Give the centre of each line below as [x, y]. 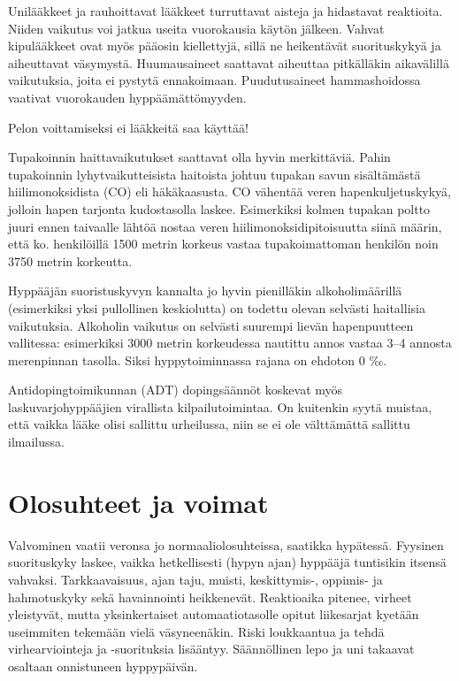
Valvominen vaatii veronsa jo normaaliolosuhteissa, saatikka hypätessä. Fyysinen [226, 544]
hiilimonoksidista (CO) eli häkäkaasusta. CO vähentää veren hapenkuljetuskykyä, [229, 191]
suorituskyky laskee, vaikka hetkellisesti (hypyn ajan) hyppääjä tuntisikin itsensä [227, 562]
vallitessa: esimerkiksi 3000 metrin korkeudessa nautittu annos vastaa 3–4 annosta [230, 343]
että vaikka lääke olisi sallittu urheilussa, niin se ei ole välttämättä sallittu [209, 424]
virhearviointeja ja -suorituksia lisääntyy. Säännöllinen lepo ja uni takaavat [211, 649]
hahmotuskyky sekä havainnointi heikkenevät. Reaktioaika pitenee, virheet [210, 597]
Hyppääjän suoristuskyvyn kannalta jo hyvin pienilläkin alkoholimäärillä [205, 291]
